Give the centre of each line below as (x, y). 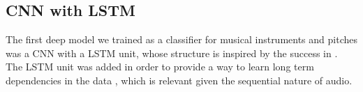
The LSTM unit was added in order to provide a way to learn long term (160, 67)
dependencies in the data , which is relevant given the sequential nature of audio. (179, 80)
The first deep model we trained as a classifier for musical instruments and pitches (181, 39)
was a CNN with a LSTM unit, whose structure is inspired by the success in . (172, 53)
